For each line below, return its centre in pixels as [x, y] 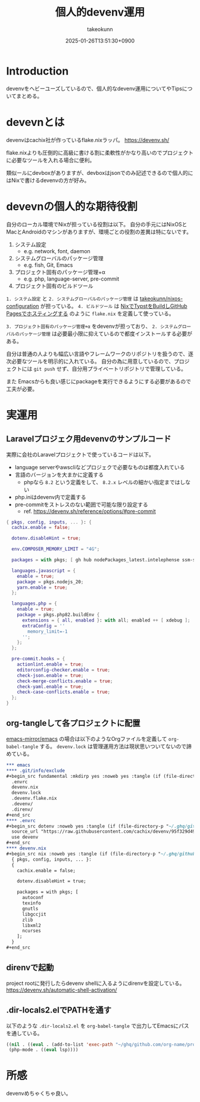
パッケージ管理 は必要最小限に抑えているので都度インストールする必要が [106, 333]
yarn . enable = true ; [42, 587]
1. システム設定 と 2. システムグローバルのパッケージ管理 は [72, 298]
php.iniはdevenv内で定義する [50, 497]
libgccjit [34, 914]
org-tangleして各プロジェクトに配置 [73, 723]
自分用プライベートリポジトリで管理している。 [129, 368]
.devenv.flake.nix [35, 798]
